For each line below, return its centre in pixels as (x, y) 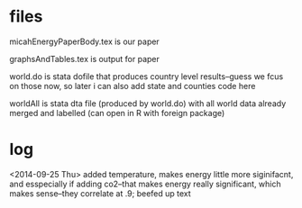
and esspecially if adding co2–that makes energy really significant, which (145, 184)
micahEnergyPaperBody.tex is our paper (84, 41)
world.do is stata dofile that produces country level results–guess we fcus (146, 76)
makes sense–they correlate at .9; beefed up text (100, 193)
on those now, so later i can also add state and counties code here (133, 86)
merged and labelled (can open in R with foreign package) (117, 113)
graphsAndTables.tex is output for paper (85, 59)
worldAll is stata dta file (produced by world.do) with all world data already (148, 103)
